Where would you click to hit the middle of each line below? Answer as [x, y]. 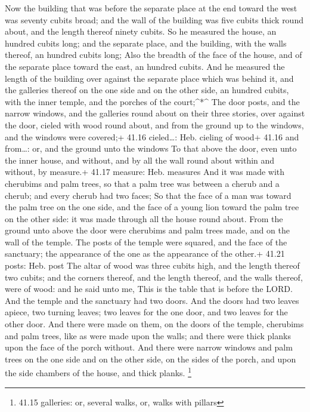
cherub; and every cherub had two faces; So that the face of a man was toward [148, 195]
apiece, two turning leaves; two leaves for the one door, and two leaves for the [146, 312]
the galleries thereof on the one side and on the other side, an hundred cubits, [147, 90]
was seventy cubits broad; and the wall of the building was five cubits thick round [154, 19]
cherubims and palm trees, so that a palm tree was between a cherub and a [142, 183]
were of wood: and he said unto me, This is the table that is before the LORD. [149, 289]
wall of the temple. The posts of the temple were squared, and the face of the [146, 242]
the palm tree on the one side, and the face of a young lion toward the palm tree [152, 207]
